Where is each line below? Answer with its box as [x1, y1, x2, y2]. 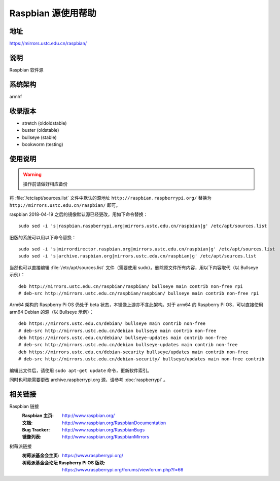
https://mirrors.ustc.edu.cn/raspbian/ [9, 41, 87, 47]
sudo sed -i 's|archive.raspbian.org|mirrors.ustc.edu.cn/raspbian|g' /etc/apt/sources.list [18, 253, 257, 259]
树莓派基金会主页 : [22, 453, 59, 459]
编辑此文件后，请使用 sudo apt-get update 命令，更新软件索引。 [9, 367, 152, 374]
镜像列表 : [22, 434, 42, 440]
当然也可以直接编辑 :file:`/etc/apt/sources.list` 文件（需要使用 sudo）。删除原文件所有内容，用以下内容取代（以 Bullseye [9, 264, 259, 271]
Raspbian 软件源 [9, 66, 44, 73]
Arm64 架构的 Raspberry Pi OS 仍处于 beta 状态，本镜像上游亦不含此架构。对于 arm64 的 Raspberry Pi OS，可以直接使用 [9, 302, 263, 308]
